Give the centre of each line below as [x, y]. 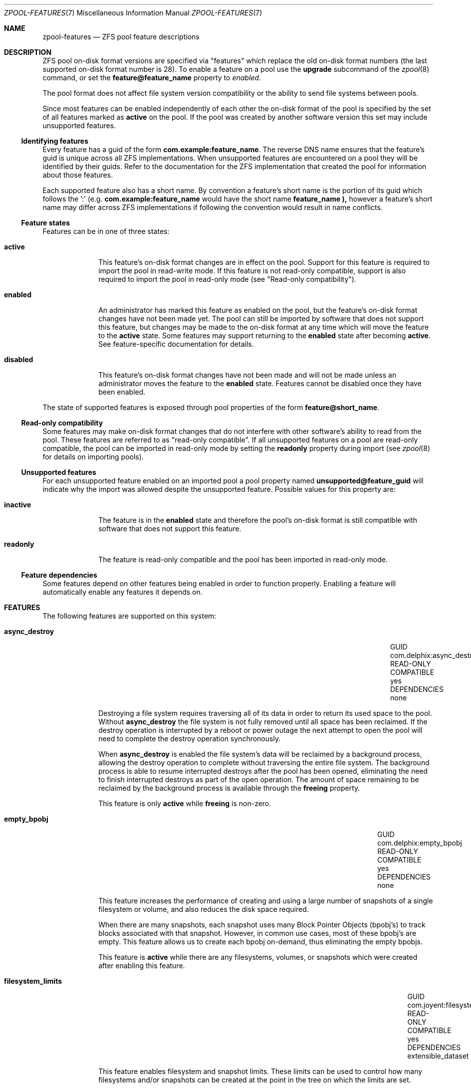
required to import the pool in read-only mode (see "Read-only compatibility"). [227, 279]
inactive [18, 505]
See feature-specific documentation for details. [176, 344]
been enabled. [122, 392]
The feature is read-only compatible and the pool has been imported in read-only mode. [243, 559]
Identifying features [55, 141]
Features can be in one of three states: [106, 231]
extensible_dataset [438, 1056]
